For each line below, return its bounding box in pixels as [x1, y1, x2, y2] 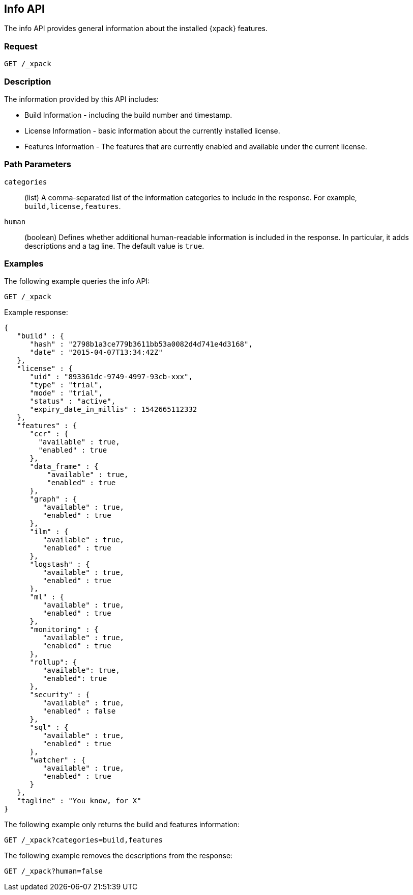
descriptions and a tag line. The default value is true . [24, 241, 204, 250]
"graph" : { [29, 495, 77, 504]
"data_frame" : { [29, 462, 99, 471]
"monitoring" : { [29, 625, 99, 634]
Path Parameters [4, 159, 71, 170]
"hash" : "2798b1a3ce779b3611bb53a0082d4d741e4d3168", [29, 340, 253, 349]
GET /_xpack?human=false [4, 867, 103, 876]
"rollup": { [29, 658, 77, 667]
